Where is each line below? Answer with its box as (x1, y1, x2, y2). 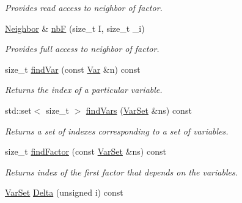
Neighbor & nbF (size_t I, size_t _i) (5, 21, 145, 34)
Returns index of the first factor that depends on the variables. (5, 165, 238, 178)
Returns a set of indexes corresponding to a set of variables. (5, 124, 229, 137)
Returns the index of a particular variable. (5, 83, 163, 96)
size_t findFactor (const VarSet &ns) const (5, 145, 166, 158)
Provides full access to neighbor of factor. (5, 42, 159, 55)
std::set (5, 103, 32, 116)
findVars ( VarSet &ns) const (86, 103, 192, 116)
